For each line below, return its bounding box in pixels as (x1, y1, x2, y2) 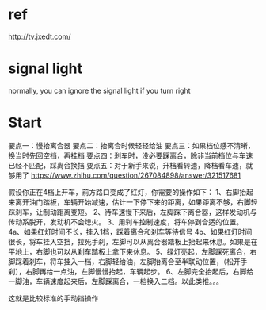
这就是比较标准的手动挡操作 (8, 293, 99, 303)
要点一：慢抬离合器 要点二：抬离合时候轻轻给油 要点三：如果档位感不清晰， (8, 140, 255, 150)
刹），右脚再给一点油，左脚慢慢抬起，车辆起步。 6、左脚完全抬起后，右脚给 (8, 266, 254, 276)
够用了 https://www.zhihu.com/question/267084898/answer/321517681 (8, 170, 241, 180)
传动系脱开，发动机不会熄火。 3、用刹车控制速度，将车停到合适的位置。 (8, 216, 244, 227)
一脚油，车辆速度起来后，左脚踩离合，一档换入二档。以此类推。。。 (8, 276, 223, 286)
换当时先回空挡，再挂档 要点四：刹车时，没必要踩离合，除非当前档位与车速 (8, 151, 253, 160)
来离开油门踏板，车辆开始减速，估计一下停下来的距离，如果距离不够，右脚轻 (8, 197, 258, 207)
